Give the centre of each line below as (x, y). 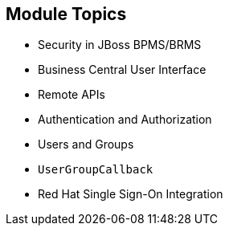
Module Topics (66, 14)
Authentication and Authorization (125, 120)
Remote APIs (72, 95)
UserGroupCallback (96, 170)
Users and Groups (86, 144)
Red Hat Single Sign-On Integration (131, 194)
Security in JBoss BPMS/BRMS (120, 45)
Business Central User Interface (122, 70)
